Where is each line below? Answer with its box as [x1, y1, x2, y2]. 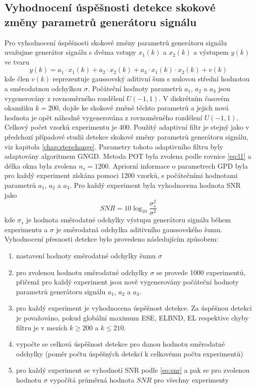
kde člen [4, 73, 30, 84]
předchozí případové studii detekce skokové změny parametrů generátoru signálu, [4, 131, 249, 141]
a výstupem [193, 47, 229, 57]
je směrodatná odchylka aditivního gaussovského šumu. [56, 224, 223, 234]
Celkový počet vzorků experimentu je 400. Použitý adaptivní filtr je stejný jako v [4, 122, 250, 132]
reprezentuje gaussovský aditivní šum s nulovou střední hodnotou [53, 73, 250, 84]
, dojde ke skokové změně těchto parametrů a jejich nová [58, 103, 229, 113]
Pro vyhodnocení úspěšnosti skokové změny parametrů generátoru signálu [4, 37, 227, 47]
